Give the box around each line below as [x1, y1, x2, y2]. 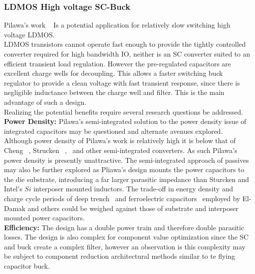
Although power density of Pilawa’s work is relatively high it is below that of [4, 135, 236, 146]
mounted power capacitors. [4, 213, 85, 223]
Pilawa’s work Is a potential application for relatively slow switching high [4, 20, 230, 30]
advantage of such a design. [4, 96, 86, 107]
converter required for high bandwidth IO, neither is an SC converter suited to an [4, 49, 251, 59]
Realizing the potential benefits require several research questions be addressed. [4, 106, 243, 117]
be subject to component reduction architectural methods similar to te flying [4, 251, 235, 261]
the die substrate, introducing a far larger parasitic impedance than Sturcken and [4, 174, 249, 184]
